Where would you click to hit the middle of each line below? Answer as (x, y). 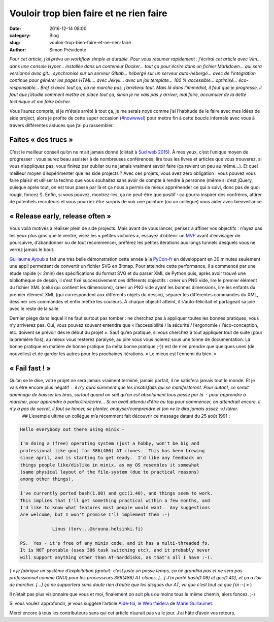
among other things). (47, 479)
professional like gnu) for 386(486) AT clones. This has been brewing (112, 450)
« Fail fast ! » (30, 368)
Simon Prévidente (68, 50)
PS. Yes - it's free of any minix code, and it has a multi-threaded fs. (115, 543)
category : (20, 35)
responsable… (24, 87)
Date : (15, 28)
